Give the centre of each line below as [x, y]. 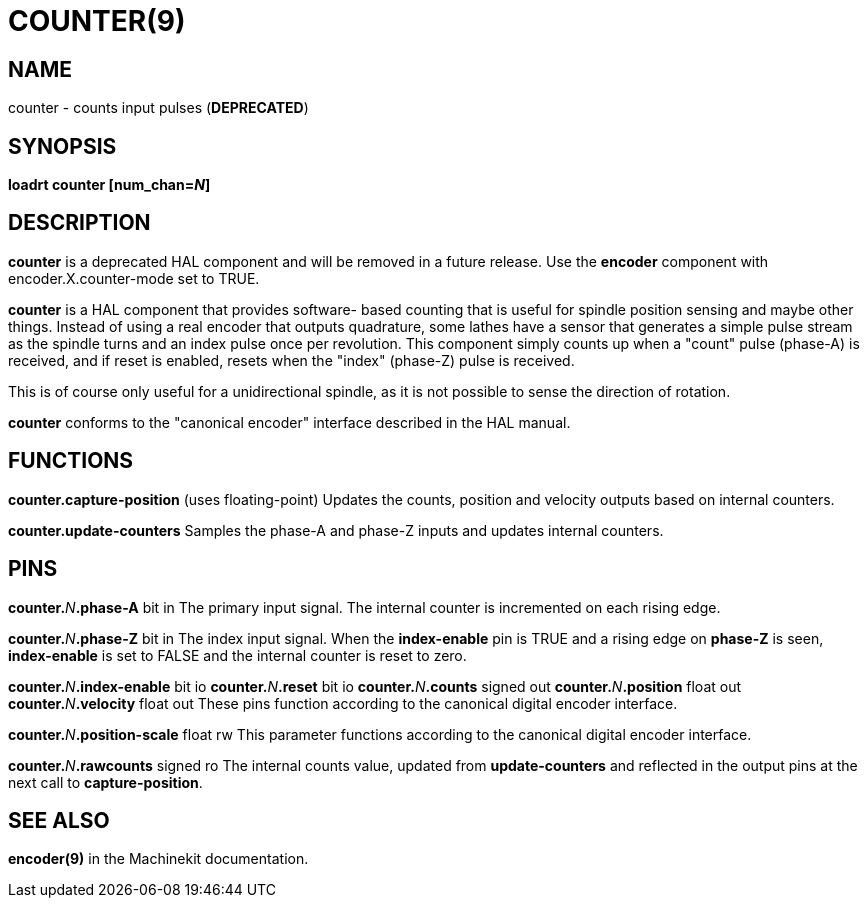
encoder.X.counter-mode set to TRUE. [134, 278]
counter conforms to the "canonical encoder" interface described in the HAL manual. [289, 422]
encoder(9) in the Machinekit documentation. [158, 859]
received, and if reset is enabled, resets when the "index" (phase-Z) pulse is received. [291, 360]
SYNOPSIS [62, 146]
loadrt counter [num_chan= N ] [109, 185]
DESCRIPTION [79, 223]
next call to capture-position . [105, 782]
